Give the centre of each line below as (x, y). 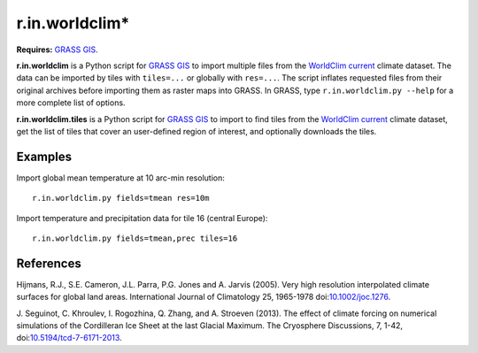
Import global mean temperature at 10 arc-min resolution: (120, 178)
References (49, 263)
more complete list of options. (71, 103)
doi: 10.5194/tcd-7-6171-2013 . (69, 338)
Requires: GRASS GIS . (58, 50)
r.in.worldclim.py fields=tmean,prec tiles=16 (135, 238)
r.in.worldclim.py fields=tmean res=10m (121, 198)
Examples (44, 156)
